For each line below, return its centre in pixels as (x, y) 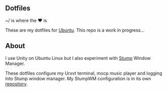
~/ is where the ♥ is (26, 20)
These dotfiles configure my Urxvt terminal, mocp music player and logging (84, 73)
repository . (16, 84)
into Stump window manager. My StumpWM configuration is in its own (78, 78)
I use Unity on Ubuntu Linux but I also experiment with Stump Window (78, 58)
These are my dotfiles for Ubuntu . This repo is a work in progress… (75, 30)
